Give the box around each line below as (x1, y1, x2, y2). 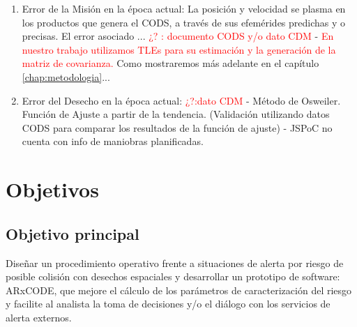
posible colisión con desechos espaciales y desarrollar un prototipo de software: (6, 269, 340, 284)
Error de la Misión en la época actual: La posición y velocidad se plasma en (22, 1, 346, 15)
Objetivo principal (6, 222, 139, 244)
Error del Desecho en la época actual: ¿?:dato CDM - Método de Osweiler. (22, 93, 341, 107)
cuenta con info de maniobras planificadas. (22, 134, 204, 149)
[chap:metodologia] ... (22, 69, 110, 84)
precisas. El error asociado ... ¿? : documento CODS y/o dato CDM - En (22, 29, 334, 43)
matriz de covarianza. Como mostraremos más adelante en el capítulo (22, 56, 319, 70)
